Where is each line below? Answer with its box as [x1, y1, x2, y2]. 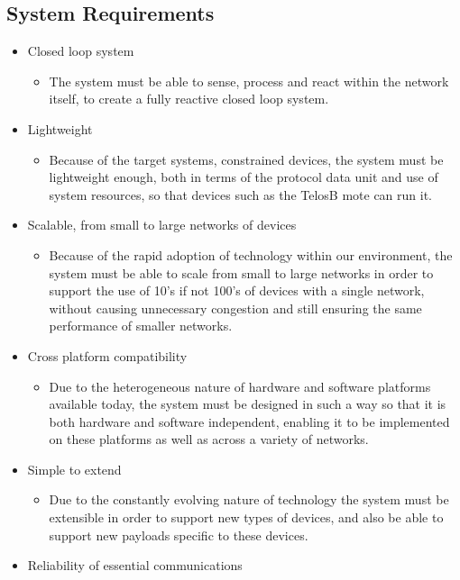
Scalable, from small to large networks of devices [27, 215, 297, 234]
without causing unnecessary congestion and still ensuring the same [49, 298, 422, 317]
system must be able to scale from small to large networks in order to [49, 263, 434, 282]
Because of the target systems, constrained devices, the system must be [49, 150, 444, 168]
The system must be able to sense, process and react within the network [49, 71, 449, 90]
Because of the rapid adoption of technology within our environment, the [49, 245, 453, 264]
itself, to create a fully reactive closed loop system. [49, 89, 329, 108]
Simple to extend [27, 459, 122, 478]
